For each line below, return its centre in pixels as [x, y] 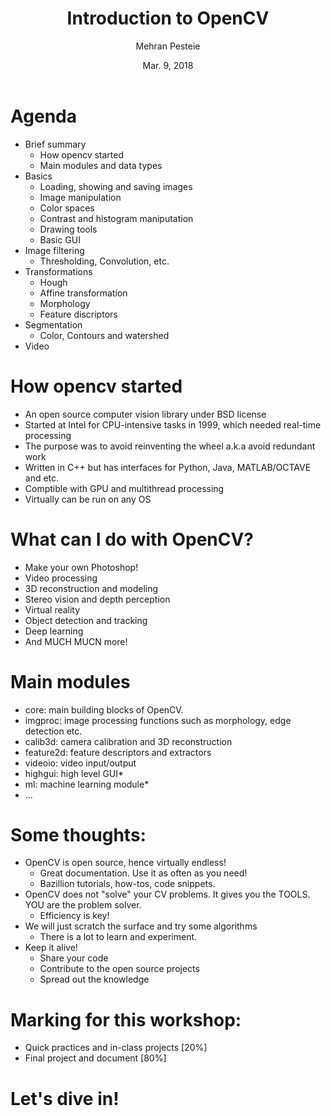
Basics [38, 176]
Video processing [61, 578]
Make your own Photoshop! [81, 567]
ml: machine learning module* [87, 784]
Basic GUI [60, 239]
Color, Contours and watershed [104, 335]
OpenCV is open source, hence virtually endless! [125, 863]
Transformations [58, 271]
